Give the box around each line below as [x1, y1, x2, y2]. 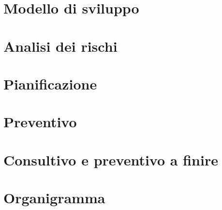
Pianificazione [3, 74, 97, 93]
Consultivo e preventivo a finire [3, 150, 218, 169]
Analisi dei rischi [3, 36, 118, 56]
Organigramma [3, 188, 105, 208]
